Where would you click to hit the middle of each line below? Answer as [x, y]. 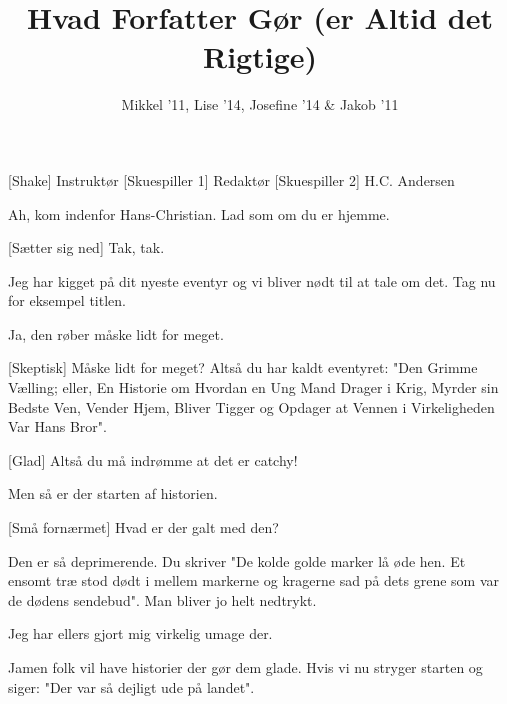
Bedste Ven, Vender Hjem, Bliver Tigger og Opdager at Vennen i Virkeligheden [251, 406]
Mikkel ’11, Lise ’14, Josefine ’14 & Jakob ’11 [260, 104]
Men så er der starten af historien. [113, 493]
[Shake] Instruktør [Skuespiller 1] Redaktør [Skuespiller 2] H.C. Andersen [231, 179]
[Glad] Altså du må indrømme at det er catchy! [153, 459]
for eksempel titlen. [67, 300]
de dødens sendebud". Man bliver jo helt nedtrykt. [162, 599]
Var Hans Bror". [57, 426]
